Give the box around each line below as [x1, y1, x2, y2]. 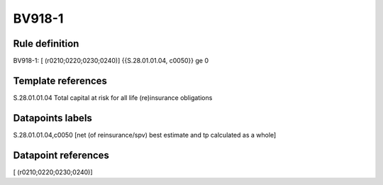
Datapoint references [13, 149, 110, 161]
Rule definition [13, 38, 79, 50]
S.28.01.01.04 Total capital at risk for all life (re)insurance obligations [13, 93, 213, 102]
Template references [13, 74, 108, 86]
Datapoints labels [13, 112, 92, 124]
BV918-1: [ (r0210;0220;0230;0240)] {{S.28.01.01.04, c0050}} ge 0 [13, 57, 209, 65]
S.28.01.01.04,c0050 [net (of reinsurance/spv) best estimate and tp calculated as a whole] [13, 130, 277, 139]
